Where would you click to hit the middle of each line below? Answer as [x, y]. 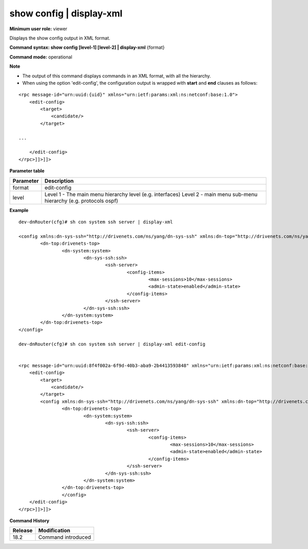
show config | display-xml [66, 13]
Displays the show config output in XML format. [60, 38]
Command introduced [65, 537]
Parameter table [27, 171]
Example [19, 210]
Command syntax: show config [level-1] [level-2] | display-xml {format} [87, 47]
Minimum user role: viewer [38, 29]
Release [23, 531]
